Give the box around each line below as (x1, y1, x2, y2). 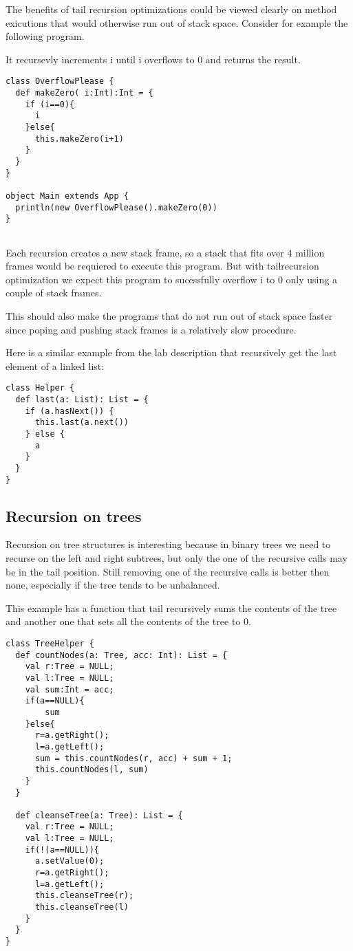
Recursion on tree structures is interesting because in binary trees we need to (6, 537, 331, 551)
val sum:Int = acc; (25, 684, 114, 695)
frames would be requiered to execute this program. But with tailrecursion (6, 259, 319, 273)
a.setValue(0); (34, 856, 105, 866)
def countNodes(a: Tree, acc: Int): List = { (15, 650, 228, 660)
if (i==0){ (25, 99, 75, 109)
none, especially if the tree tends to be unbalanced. (6, 578, 220, 592)
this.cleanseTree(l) (34, 902, 129, 912)
